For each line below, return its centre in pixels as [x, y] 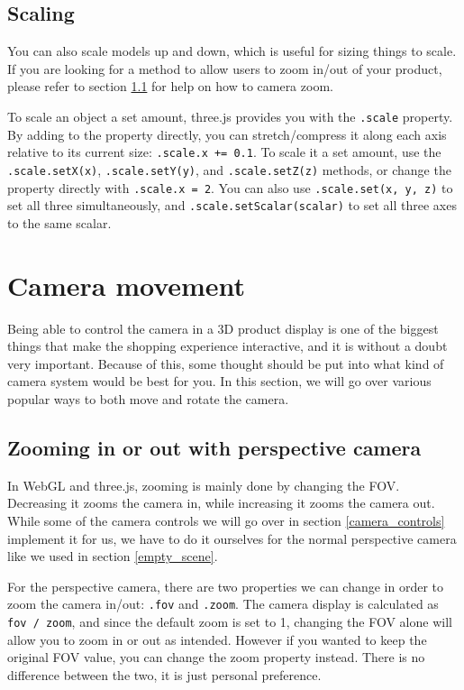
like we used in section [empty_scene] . [113, 556]
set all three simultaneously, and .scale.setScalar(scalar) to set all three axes [232, 205]
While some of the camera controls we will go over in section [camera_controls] [226, 520]
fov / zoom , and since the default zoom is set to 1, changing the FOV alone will [230, 621]
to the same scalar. [59, 222]
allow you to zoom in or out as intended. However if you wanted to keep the [217, 639]
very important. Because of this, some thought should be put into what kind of [226, 363]
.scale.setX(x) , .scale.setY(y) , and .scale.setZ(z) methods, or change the [229, 169]
